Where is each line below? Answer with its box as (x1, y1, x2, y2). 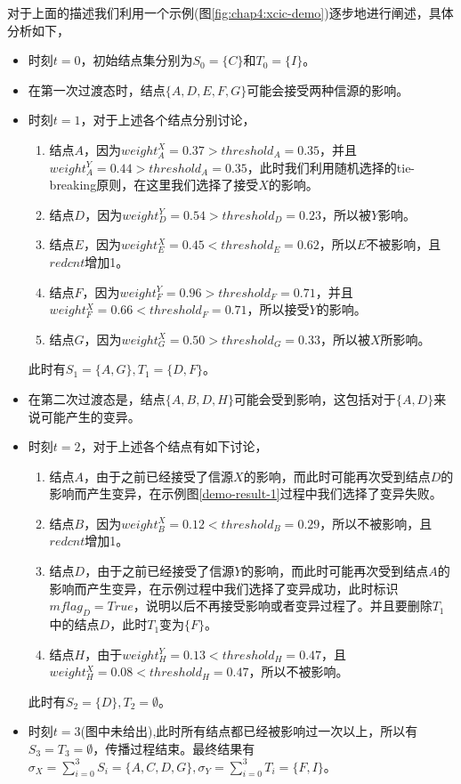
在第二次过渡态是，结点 (28, 389, 166, 408)
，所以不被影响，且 (319, 513, 433, 532)
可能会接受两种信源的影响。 (247, 80, 409, 99)
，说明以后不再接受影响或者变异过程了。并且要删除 (133, 596, 433, 615)
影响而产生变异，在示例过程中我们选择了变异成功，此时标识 (49, 578, 399, 597)
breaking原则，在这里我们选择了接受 (49, 175, 259, 194)
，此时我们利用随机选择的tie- (247, 158, 416, 176)
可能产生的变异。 (40, 407, 141, 425)
